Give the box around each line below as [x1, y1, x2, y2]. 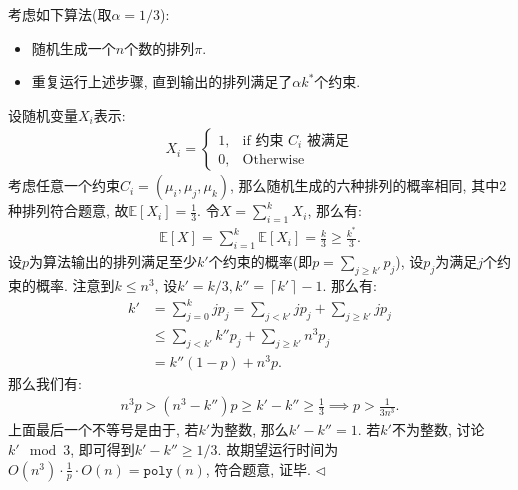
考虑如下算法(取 [8, 4, 112, 24]
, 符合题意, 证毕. [205, 458, 311, 479]
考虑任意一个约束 [8, 175, 120, 196]
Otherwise [242, 153, 305, 168]
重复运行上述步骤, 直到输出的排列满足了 [31, 71, 293, 92]
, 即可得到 [70, 439, 135, 460]
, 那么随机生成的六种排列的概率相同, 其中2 [230, 175, 507, 196]
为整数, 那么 [210, 419, 289, 440]
